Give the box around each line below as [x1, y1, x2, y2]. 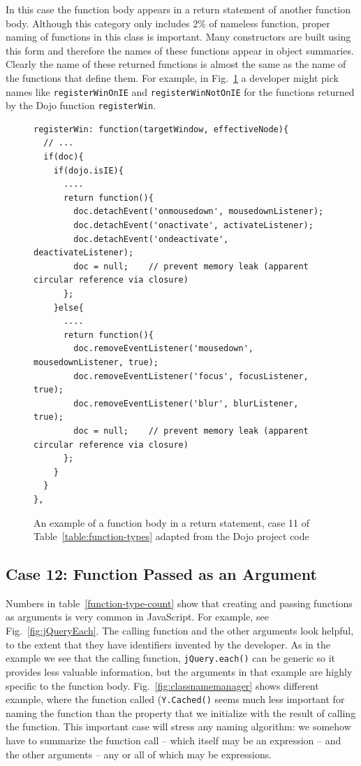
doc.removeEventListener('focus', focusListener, [73, 371, 309, 381]
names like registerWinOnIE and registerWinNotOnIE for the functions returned [6, 84, 355, 99]
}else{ [53, 302, 84, 313]
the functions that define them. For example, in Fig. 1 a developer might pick [6, 70, 339, 85]
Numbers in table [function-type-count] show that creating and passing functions [6, 595, 353, 610]
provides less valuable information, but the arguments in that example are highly [6, 664, 353, 679]
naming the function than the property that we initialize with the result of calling [6, 705, 356, 720]
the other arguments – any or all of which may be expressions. [6, 746, 272, 761]
